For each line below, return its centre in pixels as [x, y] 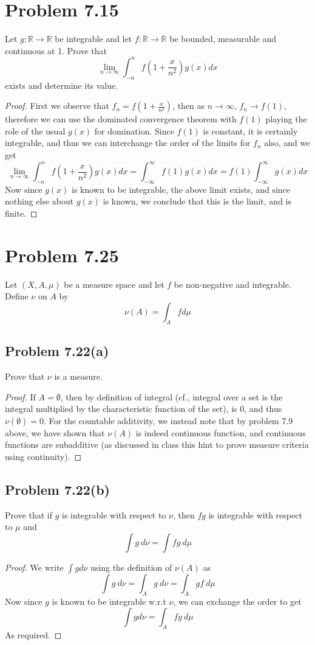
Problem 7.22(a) [57, 351]
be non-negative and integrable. [232, 284]
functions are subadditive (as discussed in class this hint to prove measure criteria [157, 445]
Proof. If [20, 396]
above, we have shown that [55, 432]
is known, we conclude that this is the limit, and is [197, 201]
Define [17, 296]
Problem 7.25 [62, 255]
